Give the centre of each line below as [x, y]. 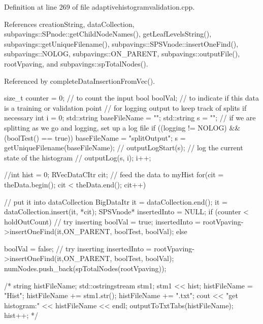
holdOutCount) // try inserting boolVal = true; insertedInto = [102, 221]
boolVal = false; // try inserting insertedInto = [78, 248]
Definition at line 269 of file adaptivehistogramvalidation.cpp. [100, 7]
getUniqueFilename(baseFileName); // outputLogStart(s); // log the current [124, 148]
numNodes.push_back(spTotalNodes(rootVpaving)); [85, 268]
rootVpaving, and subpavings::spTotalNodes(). [76, 63]
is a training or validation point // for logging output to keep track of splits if [125, 107]
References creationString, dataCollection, [69, 24]
